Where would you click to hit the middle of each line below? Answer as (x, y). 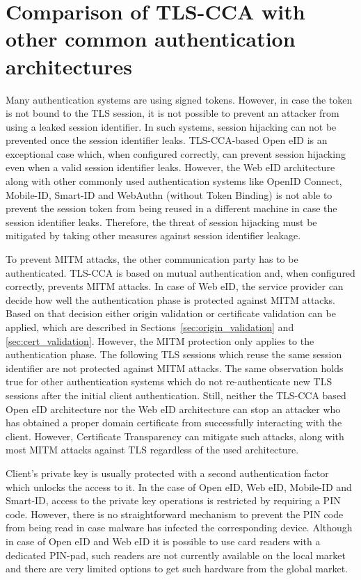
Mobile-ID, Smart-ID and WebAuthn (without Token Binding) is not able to (169, 194)
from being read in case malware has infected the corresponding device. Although (179, 527)
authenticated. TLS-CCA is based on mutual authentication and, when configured (180, 272)
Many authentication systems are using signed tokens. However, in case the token (179, 99)
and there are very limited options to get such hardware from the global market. (177, 569)
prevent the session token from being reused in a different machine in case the (171, 208)
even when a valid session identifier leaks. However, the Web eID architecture (170, 167)
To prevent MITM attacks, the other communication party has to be (152, 259)
